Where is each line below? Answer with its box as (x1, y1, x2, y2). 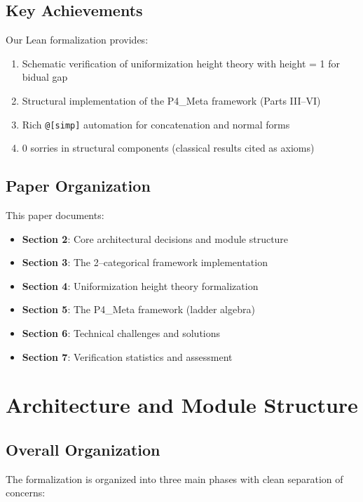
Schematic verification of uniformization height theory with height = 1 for (22, 55, 341, 70)
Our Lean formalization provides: (6, 32, 149, 47)
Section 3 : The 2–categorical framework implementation (22, 255, 268, 270)
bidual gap (22, 70, 68, 84)
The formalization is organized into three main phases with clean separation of (6, 471, 343, 486)
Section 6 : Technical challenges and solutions (22, 326, 221, 340)
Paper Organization (6, 175, 151, 197)
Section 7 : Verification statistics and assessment (22, 349, 233, 364)
